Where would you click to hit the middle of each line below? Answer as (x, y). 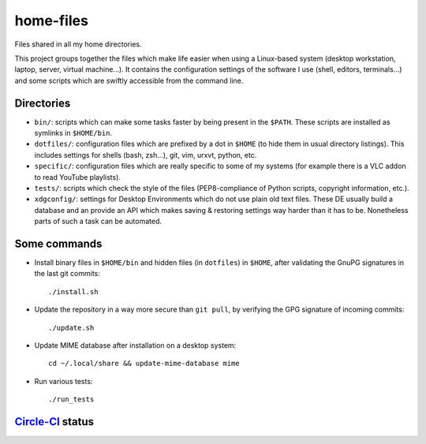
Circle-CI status (54, 422)
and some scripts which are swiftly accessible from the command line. (129, 80)
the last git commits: (67, 274)
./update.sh (71, 328)
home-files (51, 21)
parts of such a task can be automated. (98, 222)
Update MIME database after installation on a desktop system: (135, 345)
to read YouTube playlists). (78, 177)
